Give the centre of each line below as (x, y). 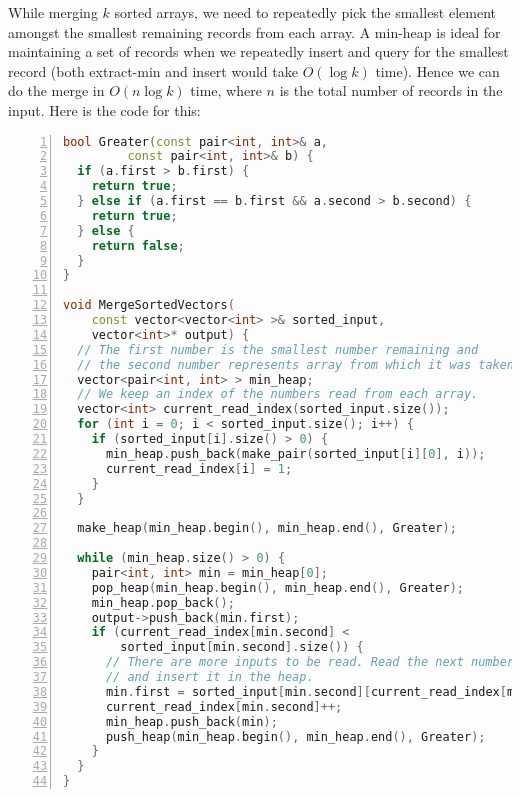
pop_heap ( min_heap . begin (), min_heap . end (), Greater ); (277, 587)
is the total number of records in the (391, 90)
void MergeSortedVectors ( (149, 305)
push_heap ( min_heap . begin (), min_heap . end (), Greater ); (295, 736)
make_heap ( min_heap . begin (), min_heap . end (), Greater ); (267, 528)
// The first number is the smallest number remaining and (278, 349)
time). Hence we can (437, 70)
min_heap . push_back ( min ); (191, 721)
